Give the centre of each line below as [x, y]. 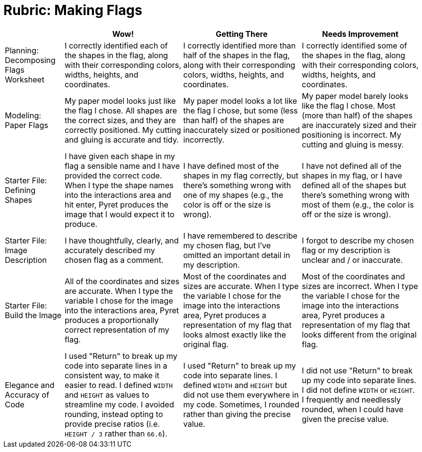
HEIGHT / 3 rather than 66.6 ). [116, 433]
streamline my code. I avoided [119, 404]
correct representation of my [117, 330]
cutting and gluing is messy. [353, 144]
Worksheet [25, 79]
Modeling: [23, 115]
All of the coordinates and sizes [122, 281]
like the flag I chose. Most [349, 105]
